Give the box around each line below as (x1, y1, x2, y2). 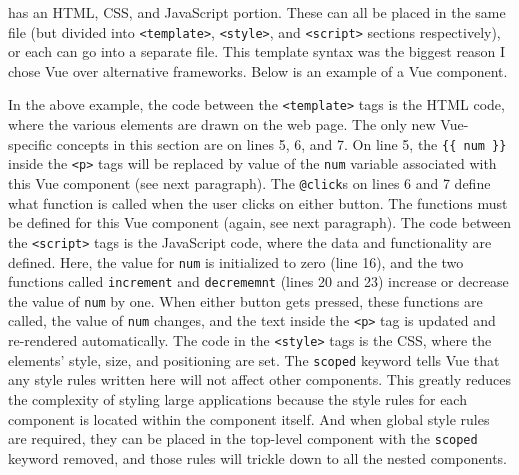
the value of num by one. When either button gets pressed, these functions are (8, 290, 483, 311)
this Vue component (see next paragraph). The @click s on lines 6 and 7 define (8, 173, 491, 193)
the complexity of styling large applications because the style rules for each (8, 389, 467, 410)
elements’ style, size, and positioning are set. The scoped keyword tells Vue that (8, 349, 500, 370)
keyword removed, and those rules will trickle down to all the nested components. (8, 447, 507, 468)
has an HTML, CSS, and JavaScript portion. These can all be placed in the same (8, 2, 506, 22)
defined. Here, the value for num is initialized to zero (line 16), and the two (8, 251, 464, 272)
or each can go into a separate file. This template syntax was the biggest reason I (8, 41, 506, 62)
